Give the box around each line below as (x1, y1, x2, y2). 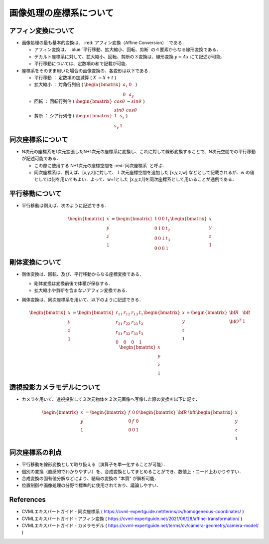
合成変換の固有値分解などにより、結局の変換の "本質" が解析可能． (21, 475, 159, 481)
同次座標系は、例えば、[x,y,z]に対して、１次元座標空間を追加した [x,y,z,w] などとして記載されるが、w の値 (34, 170, 255, 176)
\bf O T (229, 317, 242, 324)
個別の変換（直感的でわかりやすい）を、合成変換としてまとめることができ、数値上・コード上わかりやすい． (21, 468, 244, 474)
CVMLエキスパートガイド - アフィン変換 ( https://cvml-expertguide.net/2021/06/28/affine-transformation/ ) (21, 516, 243, 522)
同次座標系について (9, 135, 68, 144)
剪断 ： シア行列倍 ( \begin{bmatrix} (34, 112, 113, 118)
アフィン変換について (9, 26, 75, 35)
